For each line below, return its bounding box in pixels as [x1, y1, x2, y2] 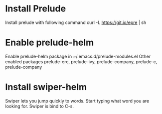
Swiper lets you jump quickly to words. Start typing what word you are [5, 98, 150, 104]
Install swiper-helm [5, 82, 87, 93]
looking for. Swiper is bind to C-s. [5, 103, 74, 109]
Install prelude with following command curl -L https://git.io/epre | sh [5, 19, 147, 25]
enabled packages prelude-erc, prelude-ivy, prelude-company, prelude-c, [5, 58, 158, 65]
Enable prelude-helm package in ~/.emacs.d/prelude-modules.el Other [5, 53, 151, 59]
